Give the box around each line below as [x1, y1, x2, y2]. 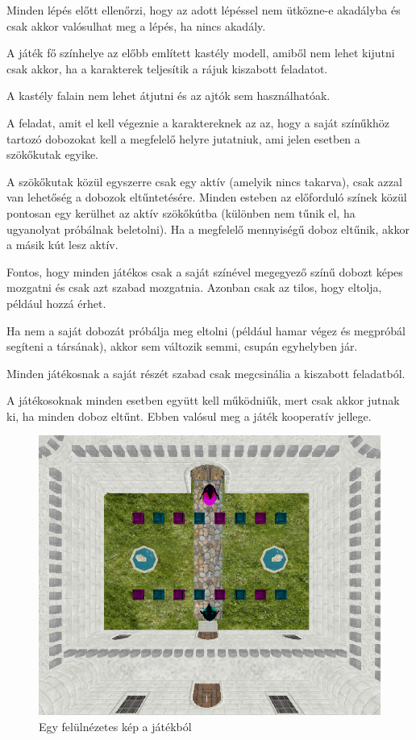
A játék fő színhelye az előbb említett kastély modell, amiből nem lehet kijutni [6, 44, 395, 61]
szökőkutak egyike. [6, 146, 99, 163]
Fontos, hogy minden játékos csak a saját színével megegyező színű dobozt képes [6, 263, 403, 280]
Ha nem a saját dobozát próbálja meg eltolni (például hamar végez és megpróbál [6, 322, 406, 339]
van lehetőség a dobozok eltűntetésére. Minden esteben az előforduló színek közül [6, 189, 407, 206]
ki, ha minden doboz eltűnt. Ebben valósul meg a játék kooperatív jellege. [6, 407, 372, 424]
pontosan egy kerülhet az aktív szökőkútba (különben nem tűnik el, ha [6, 204, 356, 221]
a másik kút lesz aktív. [6, 236, 119, 253]
